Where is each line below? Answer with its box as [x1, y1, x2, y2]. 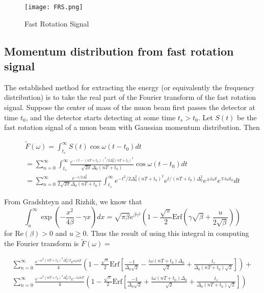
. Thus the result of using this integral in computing [86, 228, 249, 238]
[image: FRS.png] [24, 4, 83, 11]
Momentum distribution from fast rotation [4, 43, 234, 59]
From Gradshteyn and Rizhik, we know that [4, 196, 142, 206]
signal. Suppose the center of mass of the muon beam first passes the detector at [4, 102, 256, 113]
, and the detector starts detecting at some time [25, 112, 176, 122]
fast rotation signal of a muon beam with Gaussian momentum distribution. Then [4, 122, 260, 132]
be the [237, 112, 257, 122]
